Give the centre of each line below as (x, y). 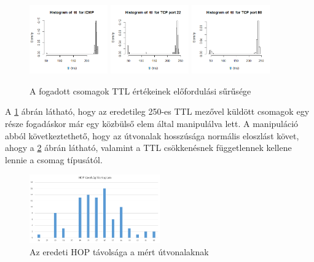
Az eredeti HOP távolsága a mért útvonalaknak (119, 251)
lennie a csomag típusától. (54, 159)
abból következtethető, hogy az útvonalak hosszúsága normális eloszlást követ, (152, 135)
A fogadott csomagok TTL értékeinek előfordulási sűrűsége (140, 91)
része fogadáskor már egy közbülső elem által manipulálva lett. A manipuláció (152, 124)
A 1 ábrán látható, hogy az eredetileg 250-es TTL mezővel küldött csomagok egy (157, 111)
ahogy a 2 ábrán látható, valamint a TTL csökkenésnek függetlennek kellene (148, 148)
